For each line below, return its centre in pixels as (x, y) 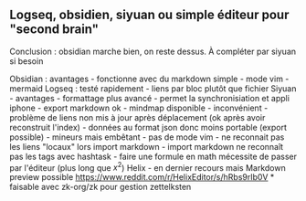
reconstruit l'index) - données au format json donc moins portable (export (148, 127)
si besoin (26, 61)
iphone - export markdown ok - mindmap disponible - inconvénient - (139, 108)
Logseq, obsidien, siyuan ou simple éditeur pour (149, 15)
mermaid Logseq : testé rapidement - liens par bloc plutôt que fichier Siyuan (153, 88)
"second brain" (54, 30)
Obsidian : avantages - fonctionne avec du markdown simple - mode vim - (149, 79)
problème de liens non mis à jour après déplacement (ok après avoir (137, 117)
